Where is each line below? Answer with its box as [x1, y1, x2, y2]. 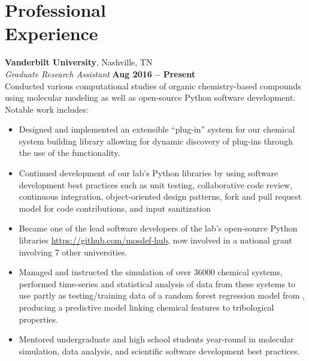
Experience [5, 21, 98, 46]
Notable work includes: [5, 103, 89, 115]
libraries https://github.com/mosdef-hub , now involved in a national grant [19, 234, 292, 246]
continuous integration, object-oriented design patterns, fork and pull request [19, 190, 302, 203]
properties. [19, 312, 58, 325]
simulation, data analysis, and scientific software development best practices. [19, 344, 300, 357]
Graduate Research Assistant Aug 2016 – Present [5, 67, 196, 80]
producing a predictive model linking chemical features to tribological [19, 301, 274, 313]
